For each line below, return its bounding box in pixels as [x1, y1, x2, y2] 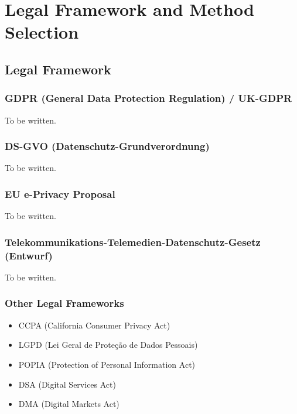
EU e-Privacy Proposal [5, 186, 115, 201]
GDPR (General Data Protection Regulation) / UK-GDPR [5, 91, 292, 105]
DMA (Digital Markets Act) [18, 398, 120, 410]
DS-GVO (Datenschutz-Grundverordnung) [5, 139, 210, 153]
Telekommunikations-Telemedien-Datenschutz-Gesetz [5, 234, 261, 249]
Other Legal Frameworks [5, 296, 124, 310]
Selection [5, 20, 79, 44]
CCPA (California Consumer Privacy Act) [18, 319, 170, 331]
